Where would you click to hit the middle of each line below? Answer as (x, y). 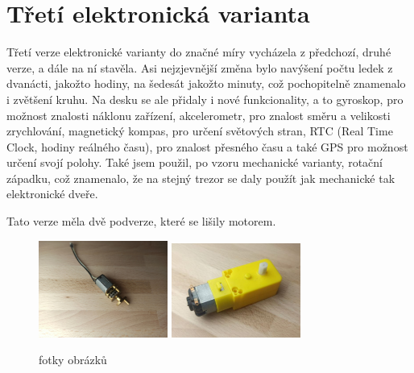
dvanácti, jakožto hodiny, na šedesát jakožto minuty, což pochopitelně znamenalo (206, 83)
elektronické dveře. (52, 194)
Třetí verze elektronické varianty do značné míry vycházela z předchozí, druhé (199, 52)
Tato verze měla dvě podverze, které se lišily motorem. (141, 221)
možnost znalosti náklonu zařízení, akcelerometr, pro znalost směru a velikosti (199, 115)
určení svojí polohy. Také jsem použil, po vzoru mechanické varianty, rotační (195, 162)
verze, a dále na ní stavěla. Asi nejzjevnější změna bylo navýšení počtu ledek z (200, 67)
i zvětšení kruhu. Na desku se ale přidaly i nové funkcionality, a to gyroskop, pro (205, 99)
